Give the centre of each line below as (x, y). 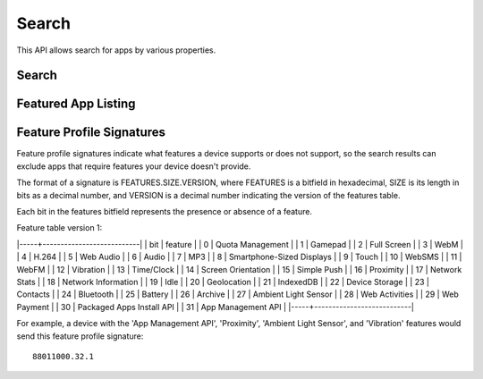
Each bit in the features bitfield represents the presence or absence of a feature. (165, 212)
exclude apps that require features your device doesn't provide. (134, 166)
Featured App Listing (76, 104)
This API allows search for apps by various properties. (116, 50)
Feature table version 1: (59, 228)
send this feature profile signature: (80, 336)
